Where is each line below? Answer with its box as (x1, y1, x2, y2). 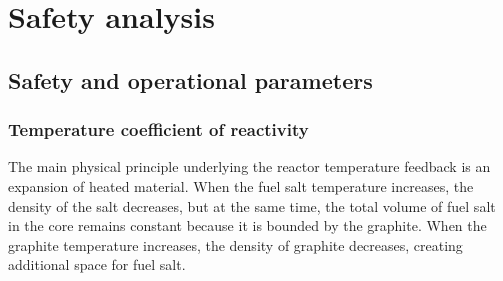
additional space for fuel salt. (8, 254, 186, 275)
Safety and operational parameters (8, 64, 373, 95)
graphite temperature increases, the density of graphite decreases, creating (8, 234, 463, 255)
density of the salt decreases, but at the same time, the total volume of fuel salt (8, 195, 496, 216)
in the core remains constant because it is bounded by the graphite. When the (8, 215, 487, 236)
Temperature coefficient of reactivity (8, 117, 309, 142)
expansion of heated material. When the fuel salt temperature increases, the (8, 175, 474, 196)
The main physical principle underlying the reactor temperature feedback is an (8, 156, 491, 177)
